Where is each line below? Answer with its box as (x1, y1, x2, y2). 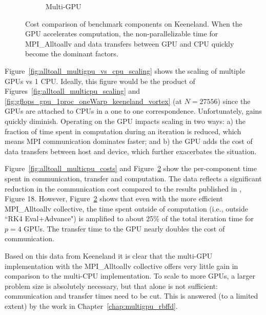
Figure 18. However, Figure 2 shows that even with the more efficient (5, 193, 223, 204)
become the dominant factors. (25, 48, 118, 59)
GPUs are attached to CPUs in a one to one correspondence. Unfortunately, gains (5, 106, 262, 116)
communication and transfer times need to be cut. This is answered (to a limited (5, 290, 258, 301)
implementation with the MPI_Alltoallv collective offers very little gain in (5, 260, 238, 271)
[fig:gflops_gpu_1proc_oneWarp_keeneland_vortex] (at (5, 95, 182, 106)
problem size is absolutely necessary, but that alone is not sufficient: (5, 280, 218, 291)
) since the (217, 95, 251, 106)
